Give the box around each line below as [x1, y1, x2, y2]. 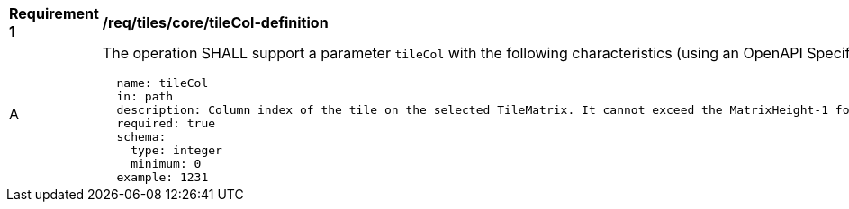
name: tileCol [116, 76, 209, 90]
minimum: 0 [131, 157, 202, 170]
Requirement [9, 4, 99, 22]
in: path [116, 90, 174, 103]
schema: [116, 130, 167, 144]
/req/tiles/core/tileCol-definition [102, 13, 329, 31]
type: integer [131, 144, 222, 157]
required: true [116, 117, 216, 130]
